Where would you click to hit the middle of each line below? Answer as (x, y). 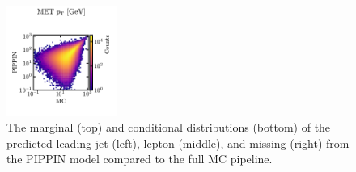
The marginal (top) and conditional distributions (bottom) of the (169, 127)
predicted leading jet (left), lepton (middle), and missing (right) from (178, 143)
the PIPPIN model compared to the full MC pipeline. (140, 159)
